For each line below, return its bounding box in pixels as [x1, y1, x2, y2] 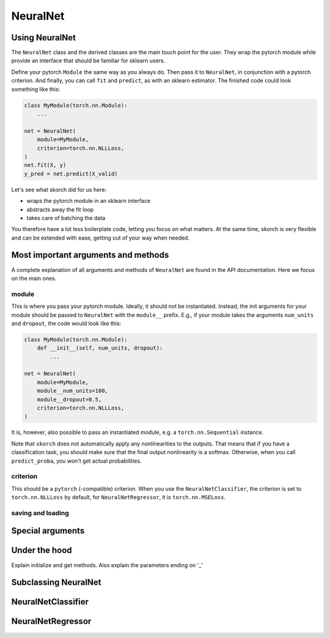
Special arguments [11, 526, 85, 536]
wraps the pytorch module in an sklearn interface [26, 197, 151, 205]
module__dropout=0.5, [37, 396, 102, 403]
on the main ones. [11, 274, 57, 282]
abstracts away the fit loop [26, 205, 94, 213]
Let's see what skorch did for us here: [11, 186, 107, 193]
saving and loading [11, 508, 70, 517]
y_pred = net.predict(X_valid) [24, 170, 119, 177]
